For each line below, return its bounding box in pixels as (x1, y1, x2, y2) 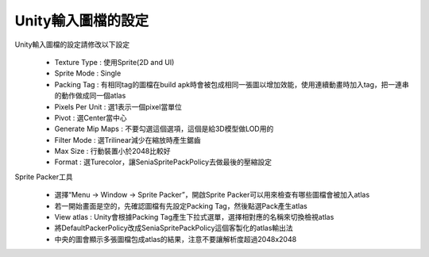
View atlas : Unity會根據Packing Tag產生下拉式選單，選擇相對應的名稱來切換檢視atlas (54, 213, 334, 222)
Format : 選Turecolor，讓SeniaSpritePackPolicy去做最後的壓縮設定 (54, 157, 272, 167)
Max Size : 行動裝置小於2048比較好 (54, 147, 171, 156)
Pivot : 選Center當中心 (54, 113, 127, 122)
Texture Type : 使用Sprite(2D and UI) (54, 57, 175, 67)
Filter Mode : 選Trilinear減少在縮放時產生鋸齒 (54, 135, 202, 144)
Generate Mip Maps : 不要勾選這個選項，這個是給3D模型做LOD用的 (54, 124, 274, 134)
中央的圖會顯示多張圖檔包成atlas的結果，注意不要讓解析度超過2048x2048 (54, 234, 297, 244)
